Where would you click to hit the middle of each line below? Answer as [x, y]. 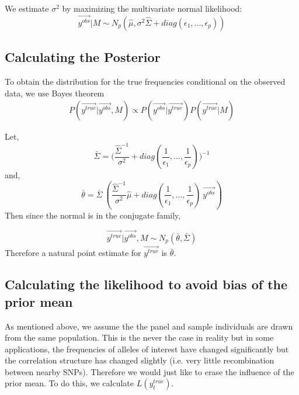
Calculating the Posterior [83, 57]
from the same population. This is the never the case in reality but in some [139, 337]
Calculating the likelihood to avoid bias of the [146, 284]
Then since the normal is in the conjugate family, [93, 215]
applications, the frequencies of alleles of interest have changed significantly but [147, 349]
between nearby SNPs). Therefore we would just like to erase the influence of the [149, 371]
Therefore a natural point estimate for [73, 253]
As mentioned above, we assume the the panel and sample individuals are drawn [149, 326]
